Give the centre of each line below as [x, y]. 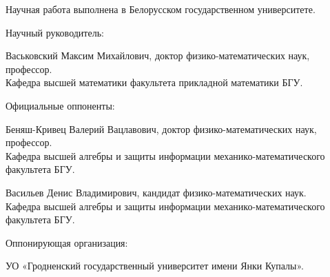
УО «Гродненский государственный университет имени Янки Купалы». [155, 266]
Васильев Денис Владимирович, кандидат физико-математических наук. [156, 192]
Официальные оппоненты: [60, 105]
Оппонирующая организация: [67, 242]
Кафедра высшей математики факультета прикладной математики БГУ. [154, 82]
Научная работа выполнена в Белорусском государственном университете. [161, 9]
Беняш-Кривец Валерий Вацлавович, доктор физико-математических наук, [161, 129]
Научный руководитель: [55, 32]
